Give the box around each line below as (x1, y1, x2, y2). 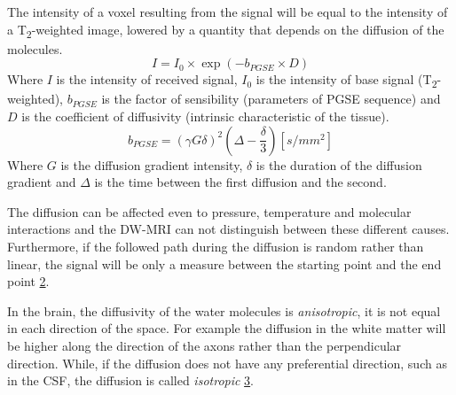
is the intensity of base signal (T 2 (256, 70, 437, 91)
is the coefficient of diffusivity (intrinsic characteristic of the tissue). (21, 107, 389, 126)
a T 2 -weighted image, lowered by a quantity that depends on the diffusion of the (7, 19, 444, 41)
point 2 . (7, 272, 50, 290)
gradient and (7, 173, 76, 191)
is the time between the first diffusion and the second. (94, 173, 387, 191)
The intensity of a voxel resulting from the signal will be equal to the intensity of (7, 3, 448, 20)
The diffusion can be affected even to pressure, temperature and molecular (7, 202, 412, 221)
